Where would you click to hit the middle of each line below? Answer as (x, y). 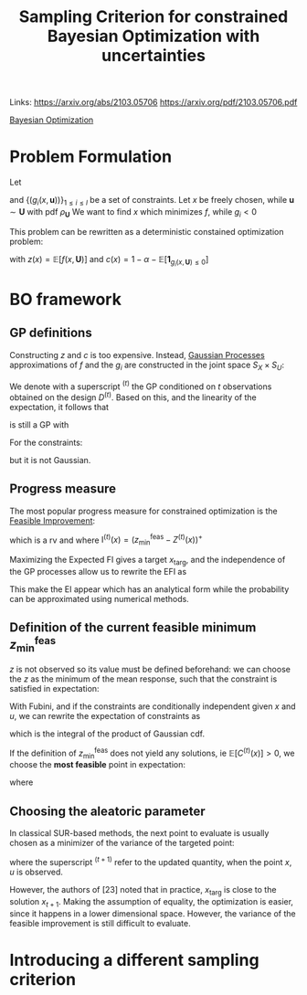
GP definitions (51, 333)
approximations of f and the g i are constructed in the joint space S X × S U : (147, 365)
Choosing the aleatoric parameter (107, 811)
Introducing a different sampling (134, 960)
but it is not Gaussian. (50, 460)
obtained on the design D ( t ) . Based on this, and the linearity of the (133, 397)
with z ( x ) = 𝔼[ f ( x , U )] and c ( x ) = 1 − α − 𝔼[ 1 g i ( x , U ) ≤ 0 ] (109, 260)
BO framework (65, 300)
